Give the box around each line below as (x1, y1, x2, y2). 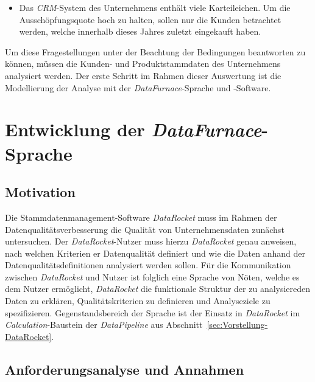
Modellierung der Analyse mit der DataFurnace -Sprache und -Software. (5, 81, 271, 94)
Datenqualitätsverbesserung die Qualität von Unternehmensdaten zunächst (5, 223, 285, 235)
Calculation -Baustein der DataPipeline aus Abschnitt (5, 318, 203, 331)
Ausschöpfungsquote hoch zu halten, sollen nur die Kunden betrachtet (19, 13, 281, 26)
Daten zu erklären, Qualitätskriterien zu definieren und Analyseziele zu (5, 294, 271, 307)
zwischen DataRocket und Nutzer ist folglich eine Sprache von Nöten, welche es (5, 270, 300, 283)
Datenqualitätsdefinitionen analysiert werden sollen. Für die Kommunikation (5, 259, 291, 271)
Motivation (5, 182, 76, 201)
